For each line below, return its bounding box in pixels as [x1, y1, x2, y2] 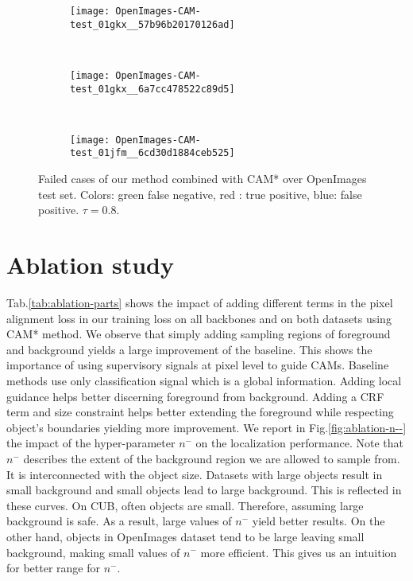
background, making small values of [6, 544, 180, 560]
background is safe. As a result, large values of [6, 513, 232, 529]
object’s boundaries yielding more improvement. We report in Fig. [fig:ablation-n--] [6, 419, 407, 435]
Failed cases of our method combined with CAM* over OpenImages [38, 170, 367, 187]
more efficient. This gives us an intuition [200, 544, 397, 560]
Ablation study [6, 248, 174, 281]
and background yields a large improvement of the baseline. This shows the [6, 341, 372, 357]
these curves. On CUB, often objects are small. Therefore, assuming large [6, 497, 364, 513]
